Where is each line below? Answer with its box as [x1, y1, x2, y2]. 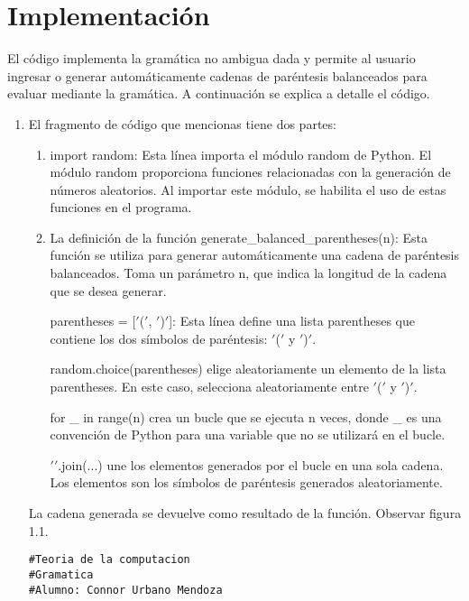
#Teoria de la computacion [28, 553, 190, 567]
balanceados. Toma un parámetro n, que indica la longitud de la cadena [50, 264, 447, 282]
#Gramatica [28, 568, 94, 581]
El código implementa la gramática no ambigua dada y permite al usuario [7, 49, 416, 68]
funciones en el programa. [50, 198, 192, 217]
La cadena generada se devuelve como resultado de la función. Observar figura [28, 504, 462, 522]
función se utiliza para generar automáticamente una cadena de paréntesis [50, 245, 460, 264]
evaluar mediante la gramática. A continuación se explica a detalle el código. [7, 84, 430, 103]
